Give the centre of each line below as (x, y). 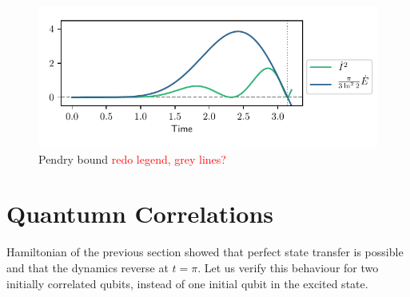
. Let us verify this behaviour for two (288, 267)
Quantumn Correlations (140, 214)
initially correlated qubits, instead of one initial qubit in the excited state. (187, 283)
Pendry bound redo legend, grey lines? (132, 158)
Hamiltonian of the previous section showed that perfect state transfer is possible (205, 252)
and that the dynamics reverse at (88, 267)
